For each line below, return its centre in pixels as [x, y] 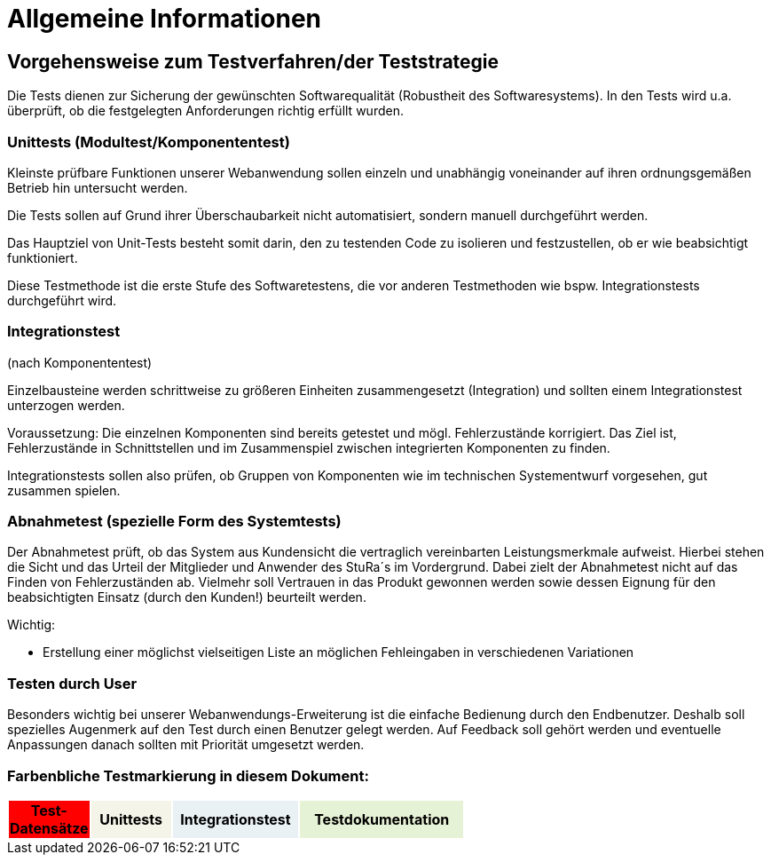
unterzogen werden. [66, 405]
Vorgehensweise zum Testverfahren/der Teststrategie [253, 61]
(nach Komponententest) [80, 362]
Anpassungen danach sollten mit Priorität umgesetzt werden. [186, 745]
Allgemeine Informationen [164, 19]
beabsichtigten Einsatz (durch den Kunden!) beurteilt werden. [187, 597]
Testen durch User [72, 683]
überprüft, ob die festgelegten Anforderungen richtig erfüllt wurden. [205, 111]
